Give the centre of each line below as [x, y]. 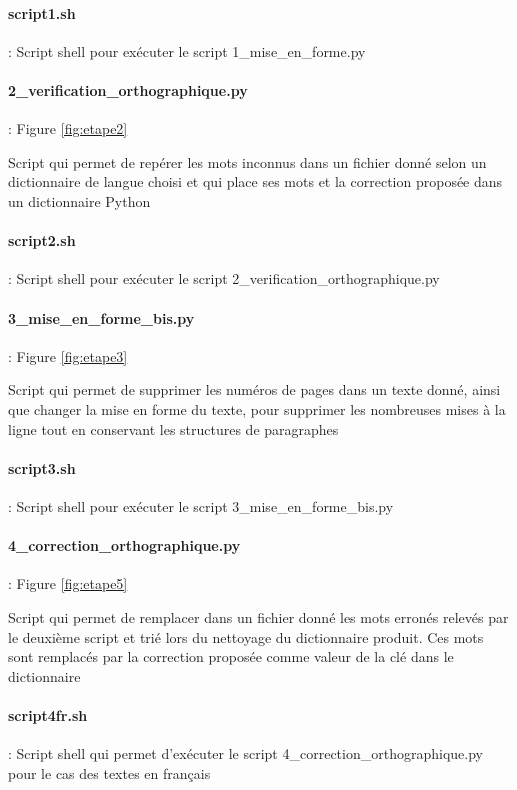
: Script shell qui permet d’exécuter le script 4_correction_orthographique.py [245, 753]
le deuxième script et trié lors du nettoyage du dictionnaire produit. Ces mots [246, 636]
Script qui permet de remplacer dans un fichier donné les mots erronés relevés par [258, 616]
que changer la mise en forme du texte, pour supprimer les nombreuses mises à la [257, 408]
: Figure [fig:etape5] [68, 583]
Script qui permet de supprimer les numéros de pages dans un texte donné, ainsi [254, 389]
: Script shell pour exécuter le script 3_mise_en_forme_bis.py [201, 505]
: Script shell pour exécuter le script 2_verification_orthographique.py [224, 278]
